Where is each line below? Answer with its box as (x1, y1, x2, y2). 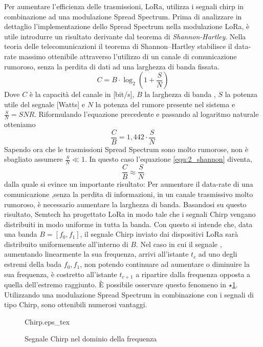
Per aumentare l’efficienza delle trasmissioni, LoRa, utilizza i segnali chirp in (4, 1, 244, 11)
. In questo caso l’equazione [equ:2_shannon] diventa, (84, 154, 252, 164)
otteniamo (4, 119, 36, 130)
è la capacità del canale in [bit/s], (29, 89, 135, 100)
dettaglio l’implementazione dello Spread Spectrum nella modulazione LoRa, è (4, 21, 250, 32)
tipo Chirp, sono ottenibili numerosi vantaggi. (4, 299, 147, 310)
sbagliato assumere (4, 154, 63, 164)
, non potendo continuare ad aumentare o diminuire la (80, 259, 250, 269)
